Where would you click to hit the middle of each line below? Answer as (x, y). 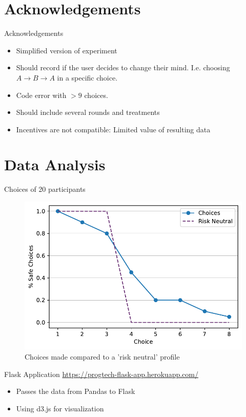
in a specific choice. (87, 77)
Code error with (41, 95)
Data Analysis (55, 164)
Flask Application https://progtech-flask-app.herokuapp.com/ (101, 374)
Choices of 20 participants (45, 189)
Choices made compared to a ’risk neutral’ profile (102, 357)
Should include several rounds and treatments (88, 112)
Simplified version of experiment (67, 50)
